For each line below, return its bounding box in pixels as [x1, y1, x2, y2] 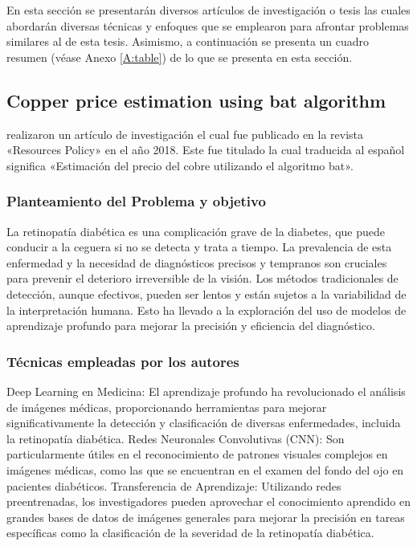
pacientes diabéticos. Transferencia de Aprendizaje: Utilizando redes [6, 477, 341, 494]
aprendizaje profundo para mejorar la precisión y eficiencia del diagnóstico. [6, 317, 375, 334]
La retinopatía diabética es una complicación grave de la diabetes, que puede [6, 222, 385, 239]
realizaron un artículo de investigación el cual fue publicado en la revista [6, 125, 364, 142]
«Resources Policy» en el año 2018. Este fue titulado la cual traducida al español [6, 141, 405, 158]
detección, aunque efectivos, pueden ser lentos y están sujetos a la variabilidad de [6, 285, 407, 302]
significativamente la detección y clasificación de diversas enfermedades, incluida [6, 414, 401, 431]
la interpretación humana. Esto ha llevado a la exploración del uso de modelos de [6, 301, 407, 318]
